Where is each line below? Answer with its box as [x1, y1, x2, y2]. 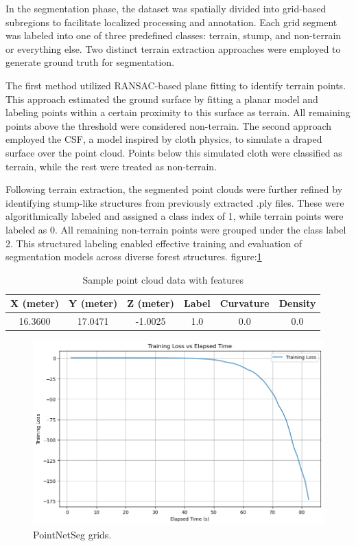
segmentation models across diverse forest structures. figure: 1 [5, 249, 262, 264]
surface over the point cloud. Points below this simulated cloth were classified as [5, 145, 342, 159]
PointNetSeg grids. [33, 527, 112, 541]
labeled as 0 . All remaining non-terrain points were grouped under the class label [5, 222, 346, 236]
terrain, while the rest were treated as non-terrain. [5, 159, 217, 173]
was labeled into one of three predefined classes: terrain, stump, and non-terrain [5, 28, 342, 43]
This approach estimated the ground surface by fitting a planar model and [5, 91, 318, 106]
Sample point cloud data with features [82, 272, 244, 286]
